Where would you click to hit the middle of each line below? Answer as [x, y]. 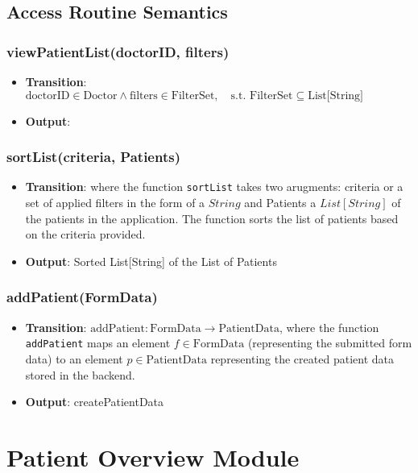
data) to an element [74, 358]
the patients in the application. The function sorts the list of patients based [212, 218]
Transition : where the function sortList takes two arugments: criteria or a [214, 187]
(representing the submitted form [330, 343]
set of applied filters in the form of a [115, 203]
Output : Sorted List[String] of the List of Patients [151, 261]
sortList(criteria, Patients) [93, 157]
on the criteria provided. [85, 234]
